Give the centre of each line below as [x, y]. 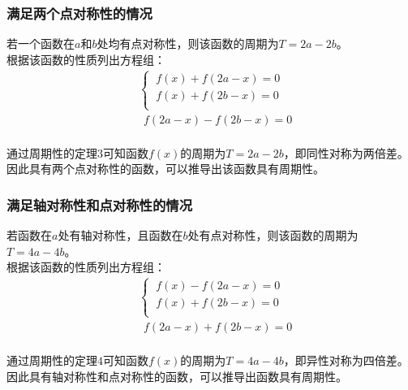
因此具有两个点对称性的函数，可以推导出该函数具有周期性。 [165, 169]
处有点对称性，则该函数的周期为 [273, 235]
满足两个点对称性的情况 [79, 13]
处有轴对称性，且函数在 [120, 235]
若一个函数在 [41, 43]
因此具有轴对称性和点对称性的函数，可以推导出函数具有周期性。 [177, 376]
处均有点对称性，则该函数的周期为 [188, 43]
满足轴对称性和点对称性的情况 [100, 204]
